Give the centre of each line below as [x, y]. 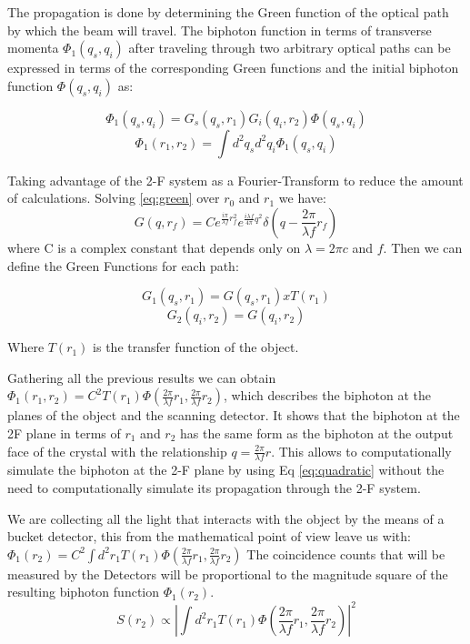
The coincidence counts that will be [346, 553]
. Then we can [423, 247]
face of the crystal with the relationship [117, 451]
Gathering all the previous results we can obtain [142, 377]
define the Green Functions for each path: [123, 265]
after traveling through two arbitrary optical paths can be [290, 48]
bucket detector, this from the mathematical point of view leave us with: [209, 536]
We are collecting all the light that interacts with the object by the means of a [226, 518]
